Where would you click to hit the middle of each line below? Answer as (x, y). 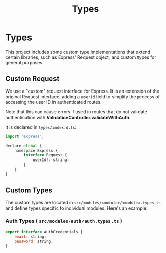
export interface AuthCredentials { (44, 232)
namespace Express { (36, 151)
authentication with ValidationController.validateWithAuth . (68, 117)
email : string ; (31, 236)
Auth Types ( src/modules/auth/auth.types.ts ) (64, 221)
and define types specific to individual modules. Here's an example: (76, 208)
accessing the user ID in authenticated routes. (53, 102)
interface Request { (45, 155)
